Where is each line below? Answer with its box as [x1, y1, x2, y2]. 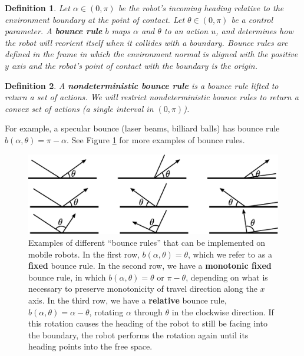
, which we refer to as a [188, 248, 272, 260]
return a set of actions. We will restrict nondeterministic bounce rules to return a [5, 91, 299, 103]
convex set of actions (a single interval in [5, 102, 154, 114]
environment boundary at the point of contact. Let [5, 13, 185, 25]
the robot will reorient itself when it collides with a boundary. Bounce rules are [5, 36, 288, 48]
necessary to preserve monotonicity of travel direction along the [28, 282, 257, 295]
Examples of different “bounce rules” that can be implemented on [28, 236, 266, 248]
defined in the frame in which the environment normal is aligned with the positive [5, 48, 298, 60]
